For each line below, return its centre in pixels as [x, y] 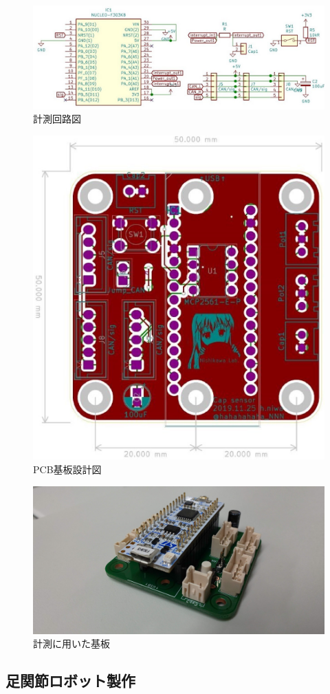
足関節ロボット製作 [70, 681]
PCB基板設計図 [67, 469]
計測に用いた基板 [71, 643]
